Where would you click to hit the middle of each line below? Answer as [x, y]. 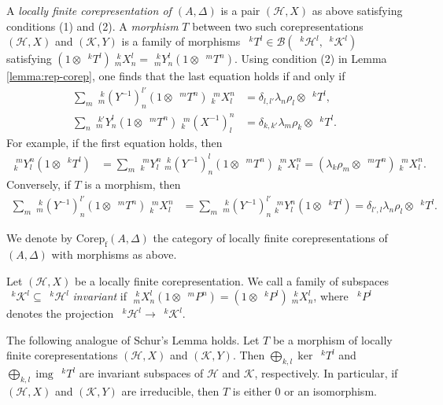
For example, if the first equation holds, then [114, 143]
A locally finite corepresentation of [89, 10]
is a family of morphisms [181, 41]
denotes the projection [60, 313]
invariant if [100, 296]
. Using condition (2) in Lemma [311, 59]
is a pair [240, 10]
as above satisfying [357, 10]
